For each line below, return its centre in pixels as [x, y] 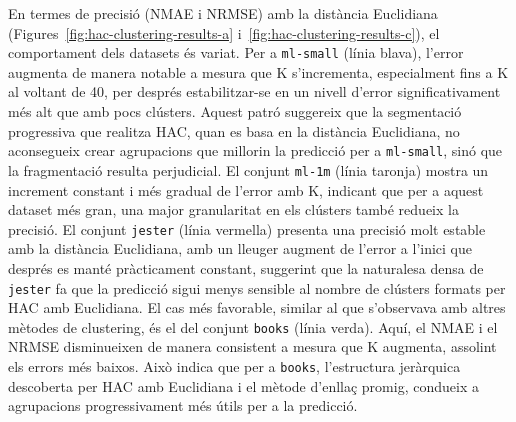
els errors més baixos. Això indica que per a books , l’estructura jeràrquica [234, 366]
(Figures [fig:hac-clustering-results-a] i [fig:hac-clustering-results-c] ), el [224, 32]
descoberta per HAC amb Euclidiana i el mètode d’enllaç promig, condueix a [243, 385]
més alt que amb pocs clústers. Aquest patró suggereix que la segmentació [235, 111]
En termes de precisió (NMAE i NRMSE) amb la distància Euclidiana [223, 13]
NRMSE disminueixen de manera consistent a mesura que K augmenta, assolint [252, 346]
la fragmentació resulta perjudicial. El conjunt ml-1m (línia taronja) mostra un [248, 169]
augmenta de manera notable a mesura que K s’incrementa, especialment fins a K [258, 71]
